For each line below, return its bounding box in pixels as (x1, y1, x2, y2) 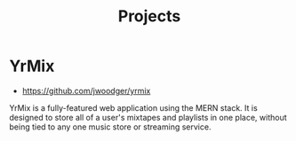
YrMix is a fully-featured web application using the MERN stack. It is (9, 102, 258, 113)
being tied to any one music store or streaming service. (9, 121, 212, 132)
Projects (117, 6, 181, 27)
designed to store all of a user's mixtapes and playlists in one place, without (9, 112, 287, 122)
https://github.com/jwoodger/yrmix (21, 85, 151, 96)
